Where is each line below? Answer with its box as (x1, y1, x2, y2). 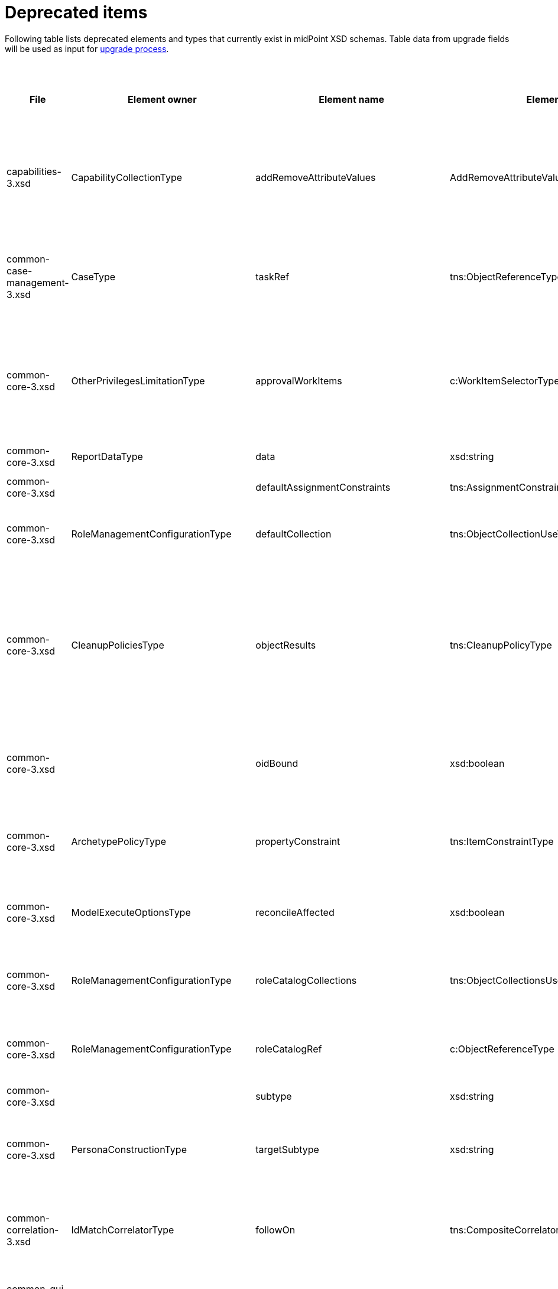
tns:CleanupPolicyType (450, 639, 552, 651)
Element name (319, 93, 384, 105)
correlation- (7, 1223, 59, 1236)
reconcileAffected (255, 906, 335, 918)
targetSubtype (255, 1143, 319, 1155)
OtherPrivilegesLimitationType (71, 374, 205, 387)
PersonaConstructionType (71, 1143, 187, 1155)
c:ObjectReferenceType (450, 1042, 554, 1055)
